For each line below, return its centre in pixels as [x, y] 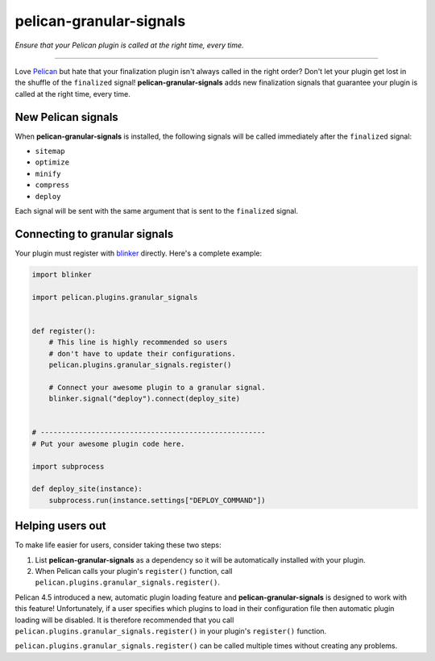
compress [52, 185]
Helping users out [60, 526]
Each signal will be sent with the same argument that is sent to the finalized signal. [156, 210]
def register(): [64, 331]
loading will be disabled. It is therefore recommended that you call [124, 620]
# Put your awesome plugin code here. [108, 444]
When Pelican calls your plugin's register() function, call [134, 571]
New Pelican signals [66, 117]
